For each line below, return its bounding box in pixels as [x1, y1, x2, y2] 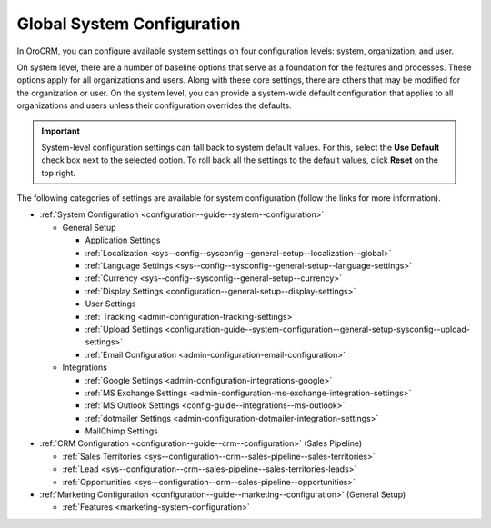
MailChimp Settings [85, 425, 158, 436]
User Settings [85, 298, 136, 309]
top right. [41, 167, 76, 178]
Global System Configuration [16, 14, 241, 34]
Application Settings [85, 234, 161, 245]
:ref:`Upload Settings [85, 324, 164, 334]
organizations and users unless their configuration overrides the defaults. [16, 100, 292, 111]
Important [41, 125, 81, 136]
